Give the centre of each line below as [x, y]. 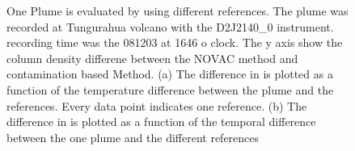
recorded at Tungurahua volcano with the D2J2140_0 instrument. [170, 26]
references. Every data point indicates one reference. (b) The [157, 105]
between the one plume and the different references [133, 137]
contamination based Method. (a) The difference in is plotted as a [170, 74]
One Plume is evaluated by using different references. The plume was [177, 10]
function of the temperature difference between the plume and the [170, 89]
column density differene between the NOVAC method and [152, 58]
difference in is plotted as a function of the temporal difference [161, 122]
